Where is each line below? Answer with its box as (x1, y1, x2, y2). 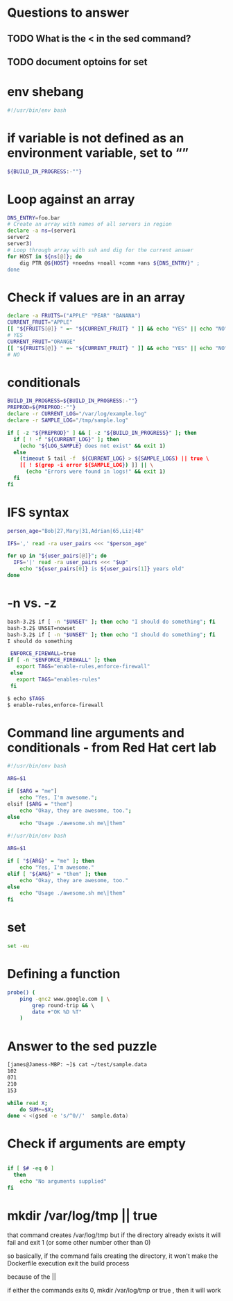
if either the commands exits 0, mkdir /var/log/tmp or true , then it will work (7, 1286, 221, 1294)
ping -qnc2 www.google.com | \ (19, 995, 110, 1002)
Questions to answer (7, 5, 130, 21)
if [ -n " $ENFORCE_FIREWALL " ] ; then (7, 656, 116, 664)
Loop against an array (7, 191, 135, 207)
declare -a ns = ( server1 (7, 227, 76, 234)
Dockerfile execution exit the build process (7, 1259, 130, 1267)
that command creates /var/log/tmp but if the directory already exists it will (7, 1231, 221, 1239)
